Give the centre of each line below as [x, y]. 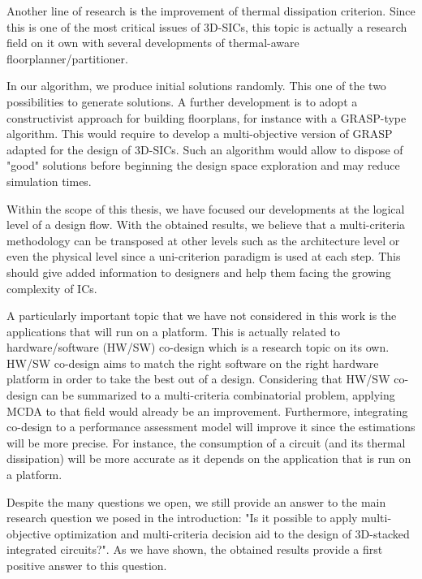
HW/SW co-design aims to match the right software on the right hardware [193, 363]
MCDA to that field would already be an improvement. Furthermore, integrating [207, 410]
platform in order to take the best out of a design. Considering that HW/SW [198, 379]
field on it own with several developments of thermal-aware [153, 43]
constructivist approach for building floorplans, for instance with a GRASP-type [207, 117]
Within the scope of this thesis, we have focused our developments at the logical [206, 208]
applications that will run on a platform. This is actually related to [174, 331]
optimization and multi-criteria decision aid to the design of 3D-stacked [232, 533]
